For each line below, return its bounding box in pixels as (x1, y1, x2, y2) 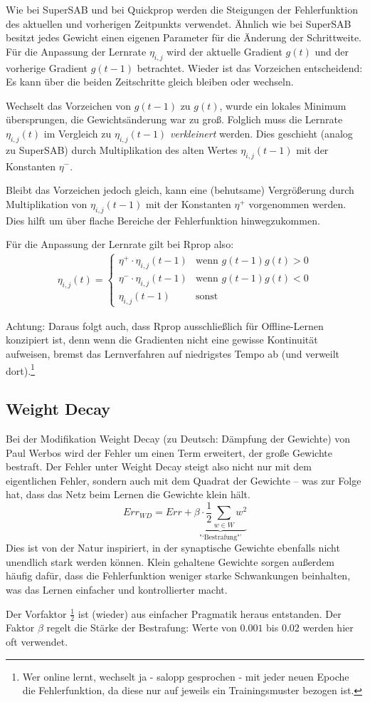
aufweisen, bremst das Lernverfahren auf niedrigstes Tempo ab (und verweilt (6, 346, 340, 361)
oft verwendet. (6, 634, 68, 649)
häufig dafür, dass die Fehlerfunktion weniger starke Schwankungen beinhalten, (6, 568, 351, 583)
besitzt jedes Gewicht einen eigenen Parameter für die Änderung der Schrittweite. (6, 30, 361, 45)
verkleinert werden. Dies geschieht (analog (169, 125, 353, 140)
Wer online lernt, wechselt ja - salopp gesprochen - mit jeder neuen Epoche (22, 669, 349, 683)
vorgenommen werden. (248, 196, 347, 211)
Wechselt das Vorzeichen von (6, 98, 131, 113)
